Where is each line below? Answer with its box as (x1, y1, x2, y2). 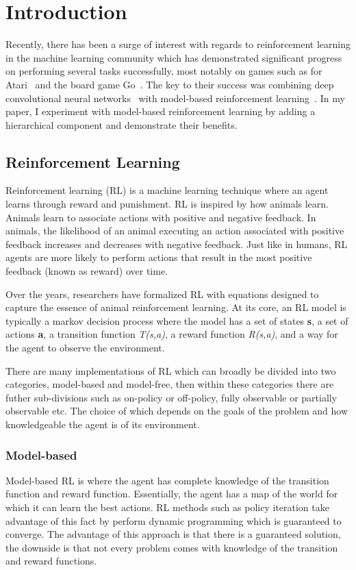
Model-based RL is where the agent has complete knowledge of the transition (5, 473, 329, 487)
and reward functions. (5, 554, 97, 568)
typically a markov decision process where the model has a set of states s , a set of (5, 313, 348, 327)
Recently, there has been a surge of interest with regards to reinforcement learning (5, 37, 351, 51)
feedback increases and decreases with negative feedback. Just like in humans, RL (5, 236, 348, 251)
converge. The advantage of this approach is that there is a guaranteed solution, (5, 527, 341, 541)
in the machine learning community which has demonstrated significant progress (5, 50, 342, 64)
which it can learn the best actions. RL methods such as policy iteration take (5, 499, 329, 514)
